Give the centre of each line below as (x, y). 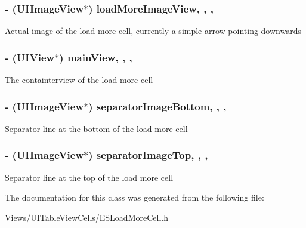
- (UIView (30, 57)
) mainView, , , (96, 57)
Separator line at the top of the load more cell (89, 177)
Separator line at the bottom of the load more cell (96, 128)
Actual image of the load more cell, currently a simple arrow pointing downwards (153, 31)
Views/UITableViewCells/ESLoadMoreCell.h (86, 217)
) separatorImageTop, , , (148, 155)
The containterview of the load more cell (79, 80)
